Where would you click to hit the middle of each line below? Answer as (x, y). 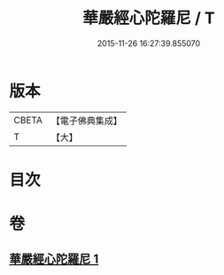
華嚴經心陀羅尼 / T (149, 18)
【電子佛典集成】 (86, 121)
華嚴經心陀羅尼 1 (54, 259)
